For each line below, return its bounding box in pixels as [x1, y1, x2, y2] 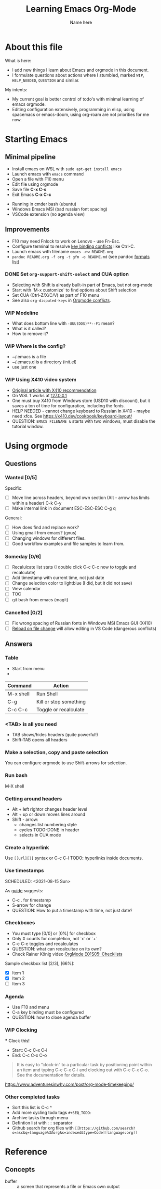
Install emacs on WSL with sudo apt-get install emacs [12, 166, 122, 172]
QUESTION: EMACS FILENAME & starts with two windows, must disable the [12, 418, 156, 424]
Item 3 [12, 980, 25, 986]
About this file [5, 41, 63, 52]
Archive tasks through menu [12, 1114, 68, 1121]
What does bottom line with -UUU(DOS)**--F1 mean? [12, 321, 115, 326]
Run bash [5, 772, 28, 779]
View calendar [12, 586, 41, 592]
